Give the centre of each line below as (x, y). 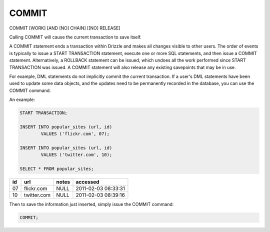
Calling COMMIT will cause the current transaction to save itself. (75, 37)
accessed (87, 182)
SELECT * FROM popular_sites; (57, 169)
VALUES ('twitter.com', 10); (76, 155)
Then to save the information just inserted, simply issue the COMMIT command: (91, 204)
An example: (22, 99)
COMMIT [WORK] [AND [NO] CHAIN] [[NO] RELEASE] (65, 28)
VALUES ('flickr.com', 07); (75, 134)
